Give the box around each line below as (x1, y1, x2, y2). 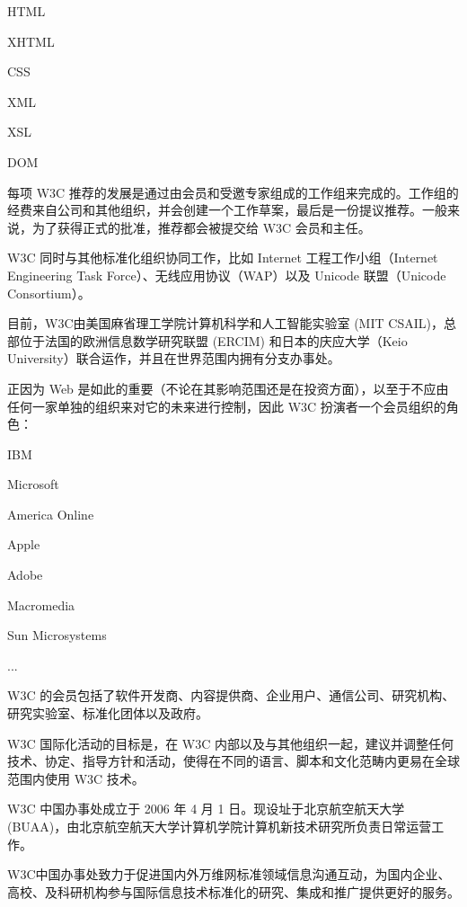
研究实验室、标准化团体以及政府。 (7, 704, 208, 723)
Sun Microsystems (7, 626, 107, 645)
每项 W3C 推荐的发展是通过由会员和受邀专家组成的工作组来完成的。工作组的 (7, 182, 459, 201)
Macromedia (7, 595, 75, 614)
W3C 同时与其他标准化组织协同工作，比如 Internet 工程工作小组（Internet (7, 248, 438, 267)
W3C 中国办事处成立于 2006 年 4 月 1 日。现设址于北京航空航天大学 (7, 799, 405, 818)
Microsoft (7, 475, 59, 494)
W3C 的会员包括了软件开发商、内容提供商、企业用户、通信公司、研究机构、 (7, 686, 455, 705)
